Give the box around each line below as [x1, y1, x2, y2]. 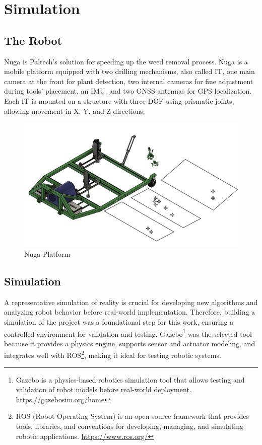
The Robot [4, 32, 62, 48]
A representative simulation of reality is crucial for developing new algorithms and [4, 296, 258, 307]
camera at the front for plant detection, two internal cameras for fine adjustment [4, 76, 253, 86]
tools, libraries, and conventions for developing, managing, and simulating [16, 420, 244, 431]
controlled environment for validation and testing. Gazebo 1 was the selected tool [4, 327, 252, 339]
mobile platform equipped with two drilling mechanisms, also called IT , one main [4, 66, 255, 77]
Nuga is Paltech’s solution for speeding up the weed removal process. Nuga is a [4, 56, 248, 66]
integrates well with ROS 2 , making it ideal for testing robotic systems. [4, 348, 221, 360]
